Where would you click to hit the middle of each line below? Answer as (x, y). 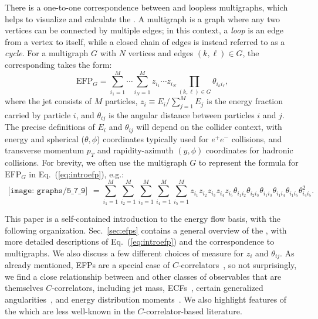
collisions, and (257, 138)
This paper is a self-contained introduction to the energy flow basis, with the (143, 218)
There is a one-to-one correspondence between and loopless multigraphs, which (146, 7)
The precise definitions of (50, 127)
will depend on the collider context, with (209, 127)
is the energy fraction (245, 101)
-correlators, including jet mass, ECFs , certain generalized (158, 288)
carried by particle (38, 114)
